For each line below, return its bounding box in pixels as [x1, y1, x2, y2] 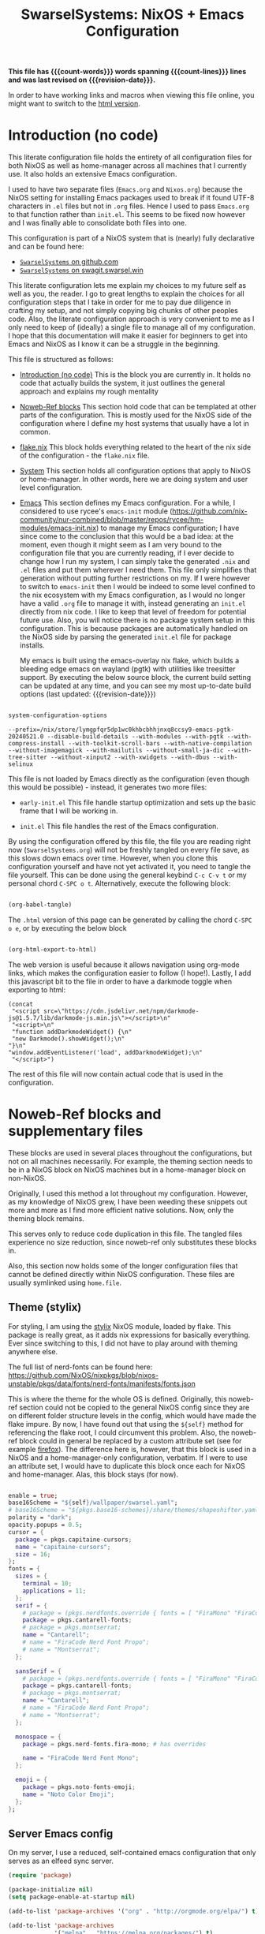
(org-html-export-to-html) [8, 945, 97, 954]
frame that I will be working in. [19, 806, 118, 816]
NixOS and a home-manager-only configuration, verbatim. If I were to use [8, 1453, 248, 1462]
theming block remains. [8, 1213, 84, 1223]
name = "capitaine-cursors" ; [15, 1543, 111, 1551]
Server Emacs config [8, 1827, 114, 1840]
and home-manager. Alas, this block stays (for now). [8, 1469, 179, 1479]
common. [19, 427, 51, 437]
